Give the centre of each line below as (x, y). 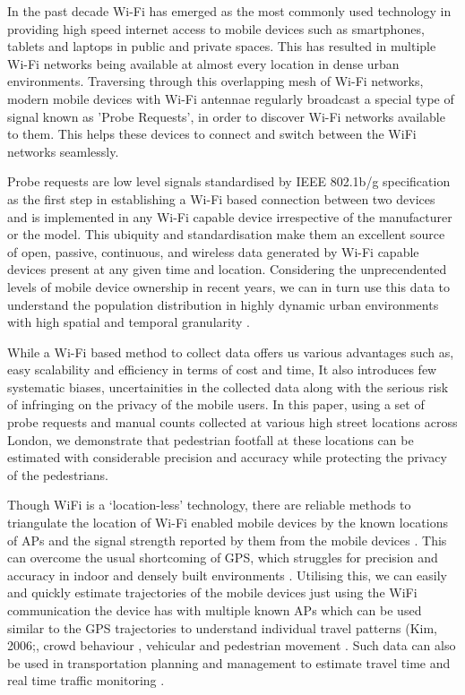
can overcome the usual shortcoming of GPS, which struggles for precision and (223, 558)
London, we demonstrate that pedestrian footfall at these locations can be (211, 439)
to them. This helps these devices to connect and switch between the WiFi (212, 134)
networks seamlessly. (63, 151)
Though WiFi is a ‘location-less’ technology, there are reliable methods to (209, 505)
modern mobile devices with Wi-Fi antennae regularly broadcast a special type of (231, 98)
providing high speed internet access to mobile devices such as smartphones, (216, 28)
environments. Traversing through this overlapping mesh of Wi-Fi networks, (215, 81)
